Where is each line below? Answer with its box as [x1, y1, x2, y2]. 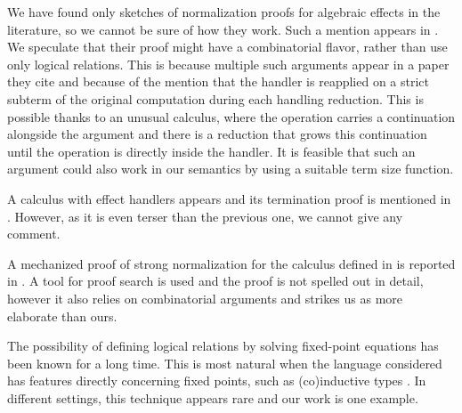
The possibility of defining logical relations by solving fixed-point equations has [7, 336, 439, 355]
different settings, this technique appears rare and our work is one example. [7, 388, 418, 407]
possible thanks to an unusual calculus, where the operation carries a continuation [7, 107, 456, 126]
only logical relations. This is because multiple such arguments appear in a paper [7, 54, 450, 73]
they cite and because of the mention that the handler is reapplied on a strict [7, 72, 430, 91]
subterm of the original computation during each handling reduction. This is [7, 89, 424, 108]
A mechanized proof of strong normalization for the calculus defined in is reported [7, 254, 456, 272]
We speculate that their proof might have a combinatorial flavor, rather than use [7, 37, 448, 56]
